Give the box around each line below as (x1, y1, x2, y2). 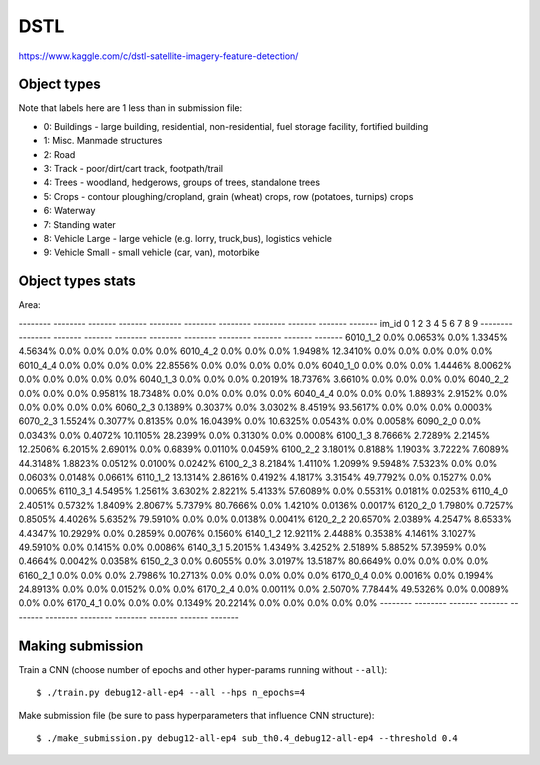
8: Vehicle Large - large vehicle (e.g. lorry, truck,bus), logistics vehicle (43, 232, 332, 244)
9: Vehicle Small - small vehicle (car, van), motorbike (43, 246, 260, 259)
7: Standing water (43, 218, 117, 230)
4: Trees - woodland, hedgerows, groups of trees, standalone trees (43, 176, 320, 189)
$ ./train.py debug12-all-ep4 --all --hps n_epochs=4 (36, 687, 305, 699)
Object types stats (18, 273, 136, 290)
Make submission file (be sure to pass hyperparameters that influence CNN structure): (18, 709, 375, 721)
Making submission (18, 637, 144, 654)
